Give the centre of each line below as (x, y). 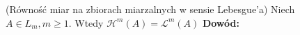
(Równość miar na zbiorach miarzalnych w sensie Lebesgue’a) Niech (150, 9)
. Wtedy (86, 22)
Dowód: (221, 22)
